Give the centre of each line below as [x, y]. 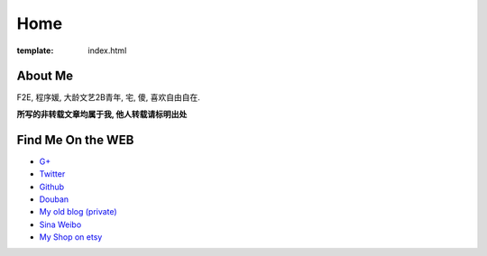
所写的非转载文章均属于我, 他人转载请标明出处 [102, 114]
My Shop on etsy [71, 237]
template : [35, 50]
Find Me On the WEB [75, 140]
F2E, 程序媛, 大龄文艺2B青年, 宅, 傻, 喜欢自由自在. [108, 97]
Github [52, 187]
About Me [45, 76]
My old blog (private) [78, 212]
